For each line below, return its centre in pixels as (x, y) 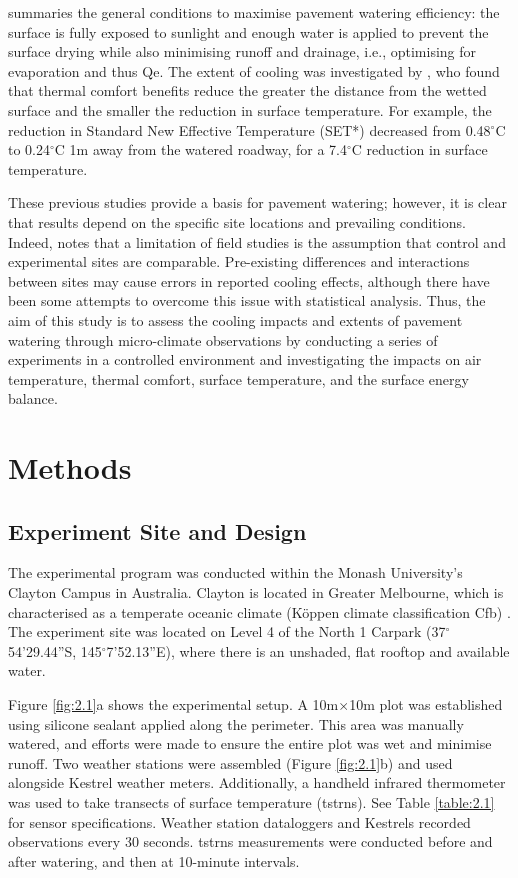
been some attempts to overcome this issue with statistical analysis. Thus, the (247, 300)
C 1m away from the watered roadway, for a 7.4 (201, 149)
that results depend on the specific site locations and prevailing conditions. (237, 221)
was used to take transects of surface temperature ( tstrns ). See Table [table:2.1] (251, 801)
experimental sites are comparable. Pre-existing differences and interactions (239, 261)
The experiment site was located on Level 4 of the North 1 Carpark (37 (227, 631)
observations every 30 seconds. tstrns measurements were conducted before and (250, 841)
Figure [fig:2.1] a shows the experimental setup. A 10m (173, 704)
